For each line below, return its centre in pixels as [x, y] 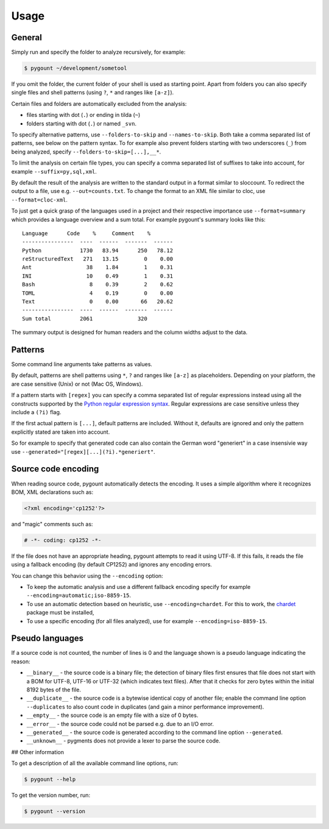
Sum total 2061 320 [85, 319]
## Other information [37, 752]
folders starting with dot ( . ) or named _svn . [82, 123]
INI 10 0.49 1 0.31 [98, 276]
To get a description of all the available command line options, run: [95, 763]
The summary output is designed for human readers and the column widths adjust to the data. [129, 333]
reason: [21, 661]
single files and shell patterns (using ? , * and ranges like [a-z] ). [93, 93]
